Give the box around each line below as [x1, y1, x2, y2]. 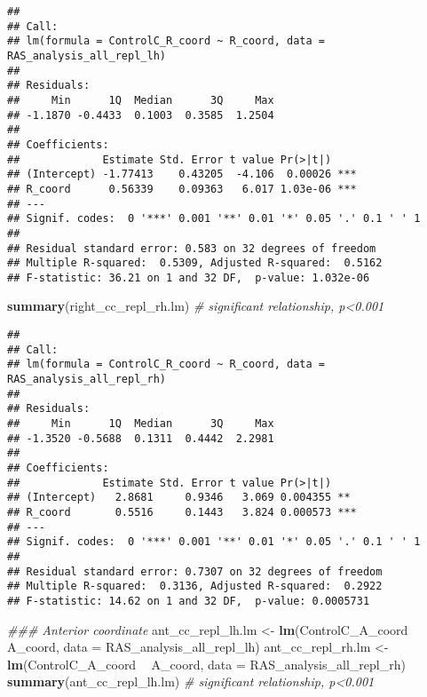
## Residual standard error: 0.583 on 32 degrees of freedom [7, 242, 376, 255]
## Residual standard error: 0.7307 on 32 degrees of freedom [7, 565, 383, 578]
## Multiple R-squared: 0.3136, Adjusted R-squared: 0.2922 [7, 580, 383, 593]
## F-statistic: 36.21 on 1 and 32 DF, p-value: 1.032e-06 [7, 271, 370, 284]
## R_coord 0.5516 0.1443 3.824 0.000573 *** [7, 505, 357, 519]
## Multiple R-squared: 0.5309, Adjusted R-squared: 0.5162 [7, 257, 383, 270]
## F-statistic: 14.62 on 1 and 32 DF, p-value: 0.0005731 [7, 594, 370, 607]
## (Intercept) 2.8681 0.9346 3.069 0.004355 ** [7, 491, 351, 504]
